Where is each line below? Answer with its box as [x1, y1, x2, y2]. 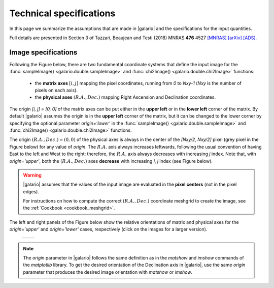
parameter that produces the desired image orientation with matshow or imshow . [23, 269, 193, 275]
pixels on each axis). [35, 87, 78, 94]
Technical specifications [9, 8, 116, 19]
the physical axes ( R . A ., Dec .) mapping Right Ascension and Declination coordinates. [35, 94, 216, 100]
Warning [23, 172, 42, 178]
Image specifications [9, 48, 78, 56]
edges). [23, 188, 40, 194]
